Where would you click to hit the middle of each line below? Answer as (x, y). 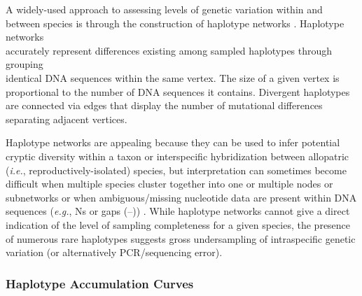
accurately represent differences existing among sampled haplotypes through (169, 50)
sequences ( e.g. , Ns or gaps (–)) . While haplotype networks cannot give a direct (178, 211)
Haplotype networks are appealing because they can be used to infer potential (173, 142)
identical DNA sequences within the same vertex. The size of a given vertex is (173, 77)
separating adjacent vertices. (67, 119)
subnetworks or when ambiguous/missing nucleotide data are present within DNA (181, 197)
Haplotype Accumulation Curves (100, 283)
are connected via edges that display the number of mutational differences (164, 105)
